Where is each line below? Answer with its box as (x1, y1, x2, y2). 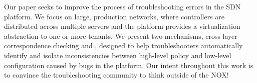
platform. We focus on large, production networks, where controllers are (4, 11, 225, 21)
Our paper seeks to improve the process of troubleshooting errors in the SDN (4, 1, 241, 11)
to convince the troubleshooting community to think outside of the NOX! (4, 70, 229, 80)
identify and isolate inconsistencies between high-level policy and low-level (4, 50, 231, 60)
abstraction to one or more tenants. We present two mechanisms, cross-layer (4, 30, 237, 41)
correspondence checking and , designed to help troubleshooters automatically (4, 40, 243, 51)
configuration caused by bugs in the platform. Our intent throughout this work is (4, 60, 253, 70)
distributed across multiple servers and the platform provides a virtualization (4, 21, 240, 31)
